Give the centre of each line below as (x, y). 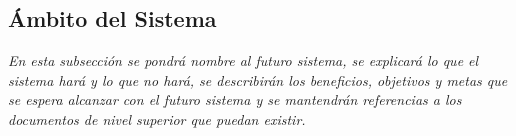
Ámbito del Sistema (112, 18)
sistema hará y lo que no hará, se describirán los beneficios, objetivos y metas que (258, 79)
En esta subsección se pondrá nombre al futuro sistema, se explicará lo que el (243, 60)
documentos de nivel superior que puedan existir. (157, 118)
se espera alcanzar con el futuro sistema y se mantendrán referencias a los (235, 99)
